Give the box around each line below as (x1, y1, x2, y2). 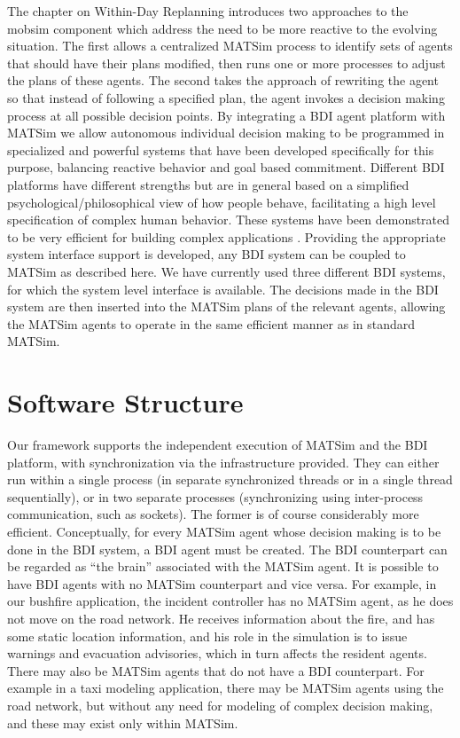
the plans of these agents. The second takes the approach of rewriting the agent (7, 71, 439, 90)
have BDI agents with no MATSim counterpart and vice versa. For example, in (7, 574, 437, 593)
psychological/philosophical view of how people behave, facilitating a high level (7, 192, 436, 211)
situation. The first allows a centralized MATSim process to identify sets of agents (7, 36, 453, 55)
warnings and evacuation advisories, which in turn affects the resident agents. (7, 644, 427, 663)
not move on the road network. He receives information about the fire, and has (7, 608, 435, 627)
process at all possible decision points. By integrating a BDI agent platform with (7, 106, 446, 124)
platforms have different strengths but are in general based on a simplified (7, 175, 409, 193)
